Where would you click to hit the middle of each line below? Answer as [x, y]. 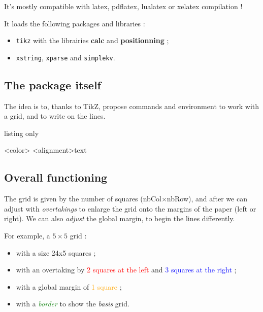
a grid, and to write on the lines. [55, 116]
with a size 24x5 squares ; [56, 252]
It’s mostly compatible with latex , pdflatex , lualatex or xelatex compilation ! [123, 6]
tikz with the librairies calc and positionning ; [92, 40]
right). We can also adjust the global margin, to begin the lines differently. [120, 218]
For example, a [27, 236]
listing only [22, 133]
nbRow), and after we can [207, 199]
